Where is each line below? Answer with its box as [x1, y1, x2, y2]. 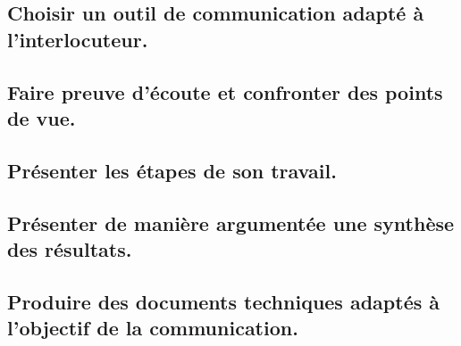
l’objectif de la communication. [7, 314, 298, 342]
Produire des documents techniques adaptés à [7, 287, 440, 315]
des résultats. [7, 235, 132, 262]
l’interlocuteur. [7, 25, 148, 53]
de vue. [7, 103, 76, 131]
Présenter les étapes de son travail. [7, 156, 337, 184]
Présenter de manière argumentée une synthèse [7, 209, 455, 236]
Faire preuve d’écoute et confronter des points [7, 78, 443, 105]
